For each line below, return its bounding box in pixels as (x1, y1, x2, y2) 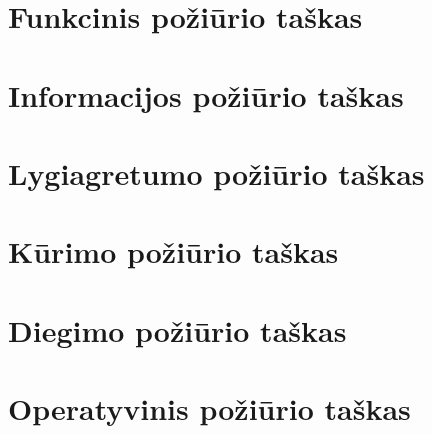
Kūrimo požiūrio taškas (8, 231, 339, 272)
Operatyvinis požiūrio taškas (8, 388, 411, 429)
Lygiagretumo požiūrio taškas (8, 152, 425, 193)
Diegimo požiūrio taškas (8, 309, 347, 350)
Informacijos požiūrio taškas (8, 74, 404, 115)
